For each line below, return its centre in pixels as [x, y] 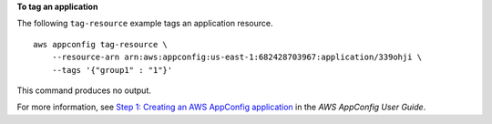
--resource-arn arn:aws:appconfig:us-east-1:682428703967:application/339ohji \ [237, 57]
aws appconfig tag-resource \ [101, 44]
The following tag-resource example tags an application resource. [145, 24]
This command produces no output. [84, 90]
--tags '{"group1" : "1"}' [112, 70]
